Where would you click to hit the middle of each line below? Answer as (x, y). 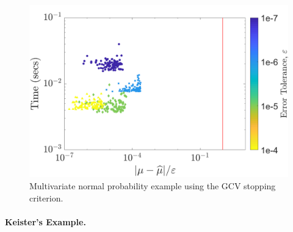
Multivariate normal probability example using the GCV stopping (153, 185)
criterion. (46, 198)
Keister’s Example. (45, 221)
